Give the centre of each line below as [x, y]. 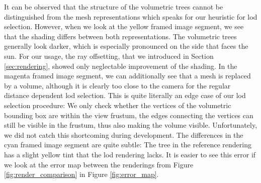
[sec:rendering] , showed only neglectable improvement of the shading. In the [121, 66]
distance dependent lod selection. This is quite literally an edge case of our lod [125, 95]
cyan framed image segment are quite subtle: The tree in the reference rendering [128, 145]
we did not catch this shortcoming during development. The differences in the [124, 134]
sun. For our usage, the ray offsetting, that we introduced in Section [109, 56]
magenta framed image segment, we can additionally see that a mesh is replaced [127, 76]
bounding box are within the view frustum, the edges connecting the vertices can [129, 115]
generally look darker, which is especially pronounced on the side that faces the [126, 46]
